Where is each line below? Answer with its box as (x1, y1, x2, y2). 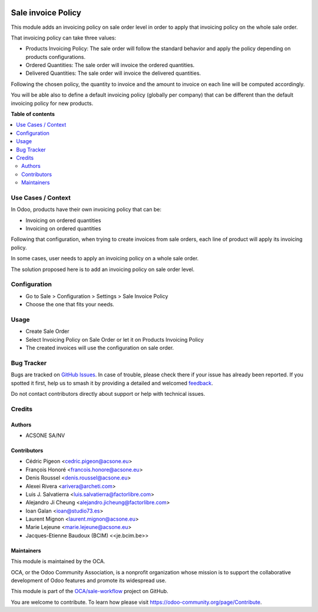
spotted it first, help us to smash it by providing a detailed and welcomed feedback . (11, 379, 213, 386)
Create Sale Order (25, 327, 70, 335)
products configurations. (25, 53, 85, 60)
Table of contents (11, 111, 55, 118)
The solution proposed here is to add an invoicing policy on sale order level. (11, 266, 195, 273)
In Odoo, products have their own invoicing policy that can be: (11, 206, 162, 213)
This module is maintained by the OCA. (11, 558, 105, 565)
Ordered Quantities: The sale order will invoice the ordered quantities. (25, 62, 195, 69)
